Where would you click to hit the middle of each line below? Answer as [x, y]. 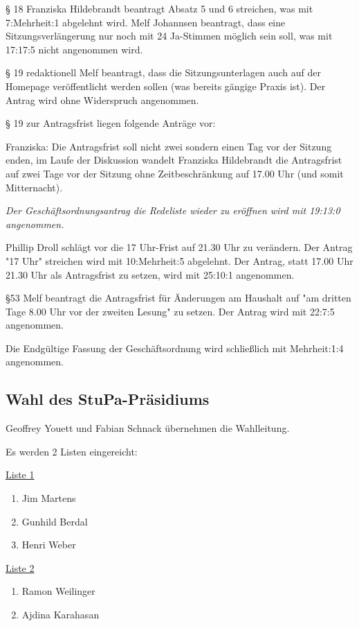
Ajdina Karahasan [61, 615]
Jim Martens [49, 498]
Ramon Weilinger [58, 591]
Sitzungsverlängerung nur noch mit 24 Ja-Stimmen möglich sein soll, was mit [169, 36]
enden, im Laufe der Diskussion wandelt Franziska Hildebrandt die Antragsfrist [174, 160]
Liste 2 [20, 567]
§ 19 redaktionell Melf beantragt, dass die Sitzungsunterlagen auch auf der [163, 72]
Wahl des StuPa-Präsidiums [108, 399]
